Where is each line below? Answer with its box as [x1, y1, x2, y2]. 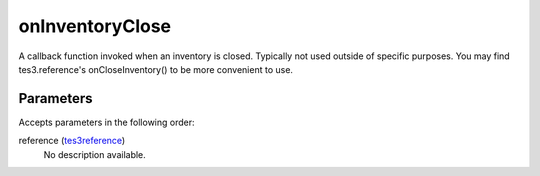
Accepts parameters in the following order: [18, 116, 195, 128]
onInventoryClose [18, 15, 172, 37]
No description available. [43, 148, 147, 160]
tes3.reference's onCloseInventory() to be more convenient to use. [18, 63, 294, 75]
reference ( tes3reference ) [18, 135, 126, 147]
